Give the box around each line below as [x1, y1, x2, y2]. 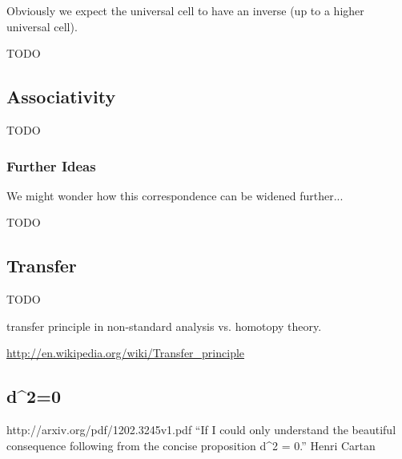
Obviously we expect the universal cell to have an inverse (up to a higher [6, 2, 364, 18]
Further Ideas [6, 155, 96, 175]
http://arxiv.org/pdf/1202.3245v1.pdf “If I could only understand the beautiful [6, 421, 396, 438]
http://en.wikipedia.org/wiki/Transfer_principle [6, 344, 245, 361]
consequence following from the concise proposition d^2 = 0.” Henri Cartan [6, 437, 376, 453]
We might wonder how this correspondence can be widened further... [6, 187, 344, 203]
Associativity [6, 84, 116, 109]
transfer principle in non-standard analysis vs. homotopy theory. [6, 317, 322, 334]
